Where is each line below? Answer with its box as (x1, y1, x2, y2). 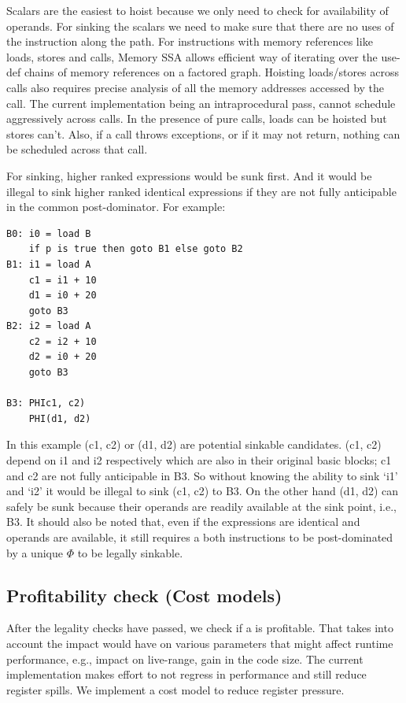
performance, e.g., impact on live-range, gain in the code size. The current (6, 650, 364, 667)
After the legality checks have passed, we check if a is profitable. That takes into (6, 620, 393, 636)
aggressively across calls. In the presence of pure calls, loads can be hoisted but (6, 110, 387, 127)
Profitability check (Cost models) (6, 583, 282, 607)
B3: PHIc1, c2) (6, 398, 86, 409)
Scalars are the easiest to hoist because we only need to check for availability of (6, 2, 389, 18)
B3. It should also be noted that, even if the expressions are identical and (6, 513, 360, 530)
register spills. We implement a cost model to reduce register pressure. (6, 681, 345, 697)
